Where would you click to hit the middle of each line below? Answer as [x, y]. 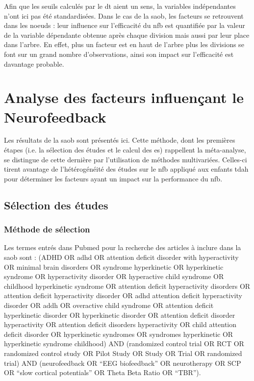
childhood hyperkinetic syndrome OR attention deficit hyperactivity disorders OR [127, 286]
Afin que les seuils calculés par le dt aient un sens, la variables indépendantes [120, 6]
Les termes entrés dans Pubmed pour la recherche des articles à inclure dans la [123, 247]
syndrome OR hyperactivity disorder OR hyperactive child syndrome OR [114, 276]
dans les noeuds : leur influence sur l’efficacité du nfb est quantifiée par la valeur [125, 25]
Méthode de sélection [47, 229]
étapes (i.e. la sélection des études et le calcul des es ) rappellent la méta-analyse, [125, 150]
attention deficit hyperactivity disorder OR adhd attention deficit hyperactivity [123, 295]
